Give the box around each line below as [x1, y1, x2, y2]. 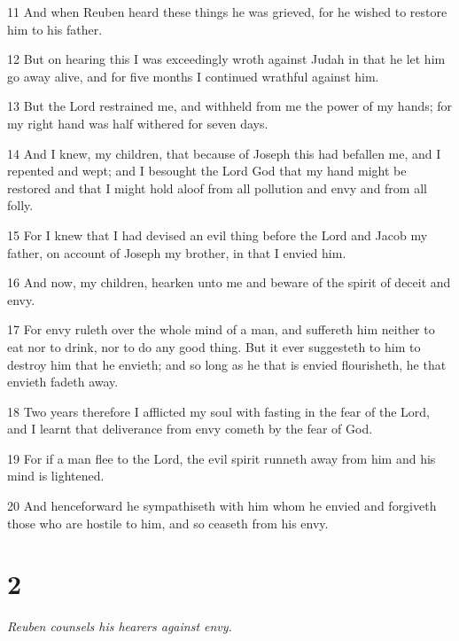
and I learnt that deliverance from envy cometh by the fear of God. [7, 419, 373, 438]
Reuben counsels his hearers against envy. [7, 617, 232, 636]
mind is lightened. [7, 466, 105, 485]
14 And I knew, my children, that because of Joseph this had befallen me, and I [7, 144, 441, 162]
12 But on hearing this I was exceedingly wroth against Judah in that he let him [7, 50, 446, 68]
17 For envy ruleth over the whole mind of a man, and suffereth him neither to [7, 320, 435, 339]
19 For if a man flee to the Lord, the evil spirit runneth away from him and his [7, 449, 436, 467]
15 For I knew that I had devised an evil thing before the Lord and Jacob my [7, 225, 428, 244]
